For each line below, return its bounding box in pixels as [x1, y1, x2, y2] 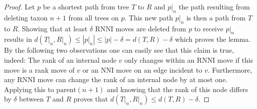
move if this [217, 54, 253, 65]
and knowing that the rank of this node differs [107, 84, 248, 94]
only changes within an [124, 54, 195, 65]
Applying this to [4, 84, 54, 94]
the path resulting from [178, 1, 250, 11]
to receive [194, 23, 224, 33]
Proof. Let [4, 1, 35, 11]
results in [4, 34, 32, 44]
